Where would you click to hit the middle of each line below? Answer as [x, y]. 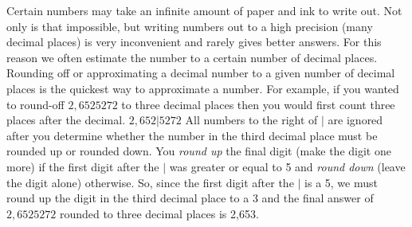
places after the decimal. [66, 120]
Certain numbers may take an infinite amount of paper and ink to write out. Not [204, 10]
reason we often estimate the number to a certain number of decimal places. [192, 57]
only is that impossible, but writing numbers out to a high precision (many [190, 26]
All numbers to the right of [251, 120]
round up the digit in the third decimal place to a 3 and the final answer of [190, 198]
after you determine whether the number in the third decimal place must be [192, 135]
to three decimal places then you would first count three [258, 104]
